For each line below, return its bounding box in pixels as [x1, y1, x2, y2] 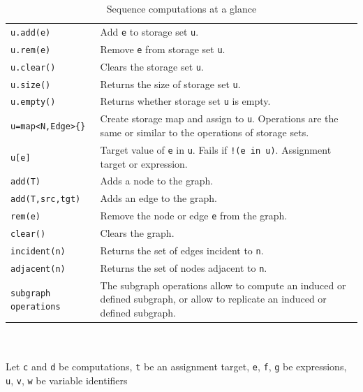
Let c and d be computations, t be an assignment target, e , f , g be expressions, [6, 359, 347, 374]
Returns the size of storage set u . [100, 76, 241, 91]
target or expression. [100, 156, 188, 170]
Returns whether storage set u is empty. [100, 94, 271, 108]
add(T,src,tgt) [10, 194, 81, 205]
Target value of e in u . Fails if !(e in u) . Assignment [100, 142, 332, 157]
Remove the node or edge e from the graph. [100, 208, 288, 223]
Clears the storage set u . [100, 59, 204, 73]
